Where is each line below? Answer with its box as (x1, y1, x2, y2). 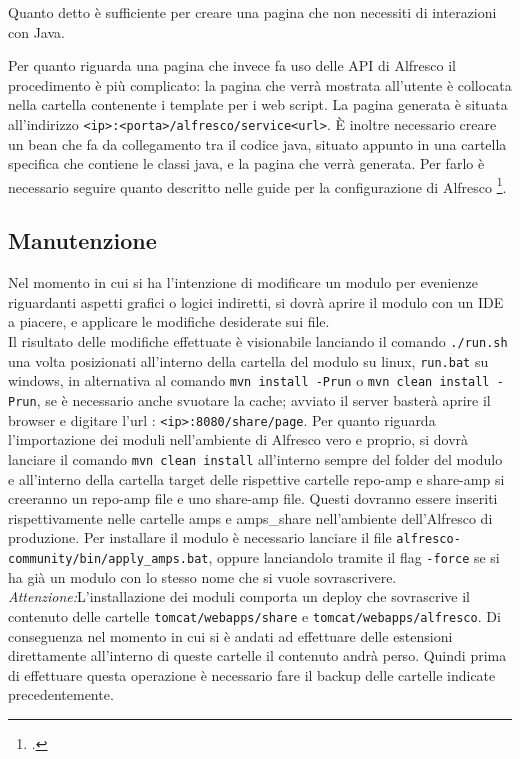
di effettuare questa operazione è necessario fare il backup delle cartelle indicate (8, 664, 496, 685)
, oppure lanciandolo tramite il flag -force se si (208, 547, 500, 568)
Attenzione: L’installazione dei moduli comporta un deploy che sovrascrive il (8, 586, 471, 607)
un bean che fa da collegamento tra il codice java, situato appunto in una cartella (8, 133, 507, 154)
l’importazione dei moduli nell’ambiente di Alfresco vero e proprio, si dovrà (8, 429, 469, 450)
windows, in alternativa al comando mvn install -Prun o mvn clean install (8, 370, 490, 391)
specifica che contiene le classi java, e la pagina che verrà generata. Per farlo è (8, 153, 485, 174)
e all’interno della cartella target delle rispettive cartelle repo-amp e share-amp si (8, 468, 505, 489)
